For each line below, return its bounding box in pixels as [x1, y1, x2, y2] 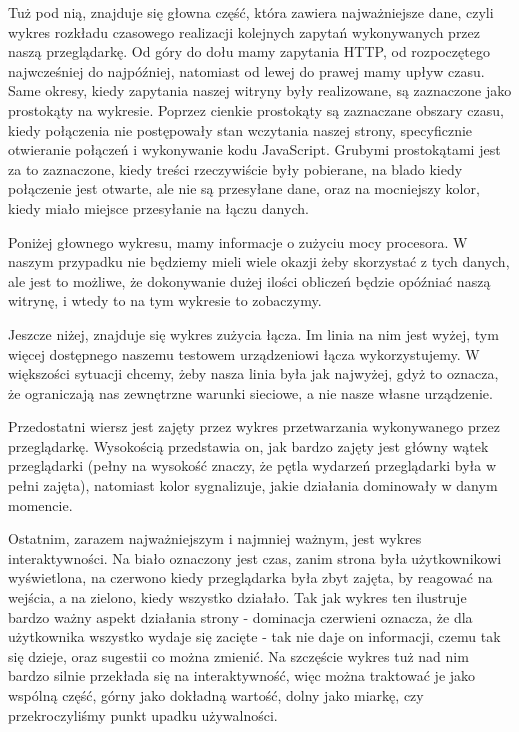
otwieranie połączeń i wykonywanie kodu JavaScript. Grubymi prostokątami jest [8, 139, 501, 160]
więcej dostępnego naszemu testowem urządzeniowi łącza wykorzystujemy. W [8, 343, 480, 364]
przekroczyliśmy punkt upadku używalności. [8, 704, 278, 725]
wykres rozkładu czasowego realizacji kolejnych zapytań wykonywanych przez [8, 21, 481, 42]
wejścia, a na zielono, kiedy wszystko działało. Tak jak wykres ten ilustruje [8, 587, 467, 608]
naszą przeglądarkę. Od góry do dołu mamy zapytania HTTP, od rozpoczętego [8, 41, 490, 62]
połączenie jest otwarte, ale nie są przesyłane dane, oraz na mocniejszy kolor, [8, 178, 480, 199]
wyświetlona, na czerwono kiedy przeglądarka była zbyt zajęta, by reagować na [8, 567, 493, 588]
